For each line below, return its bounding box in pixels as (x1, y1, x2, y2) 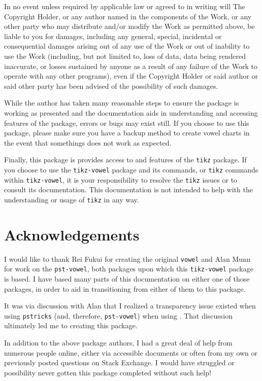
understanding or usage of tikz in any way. (4, 194, 139, 204)
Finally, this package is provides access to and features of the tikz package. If (4, 154, 247, 165)
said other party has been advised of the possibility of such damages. (4, 80, 218, 91)
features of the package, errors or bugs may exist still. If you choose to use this (4, 117, 249, 128)
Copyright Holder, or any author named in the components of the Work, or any (4, 11, 252, 21)
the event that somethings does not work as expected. (4, 137, 172, 148)
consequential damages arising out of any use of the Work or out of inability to (4, 41, 250, 51)
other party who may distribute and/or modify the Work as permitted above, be (4, 21, 255, 31)
